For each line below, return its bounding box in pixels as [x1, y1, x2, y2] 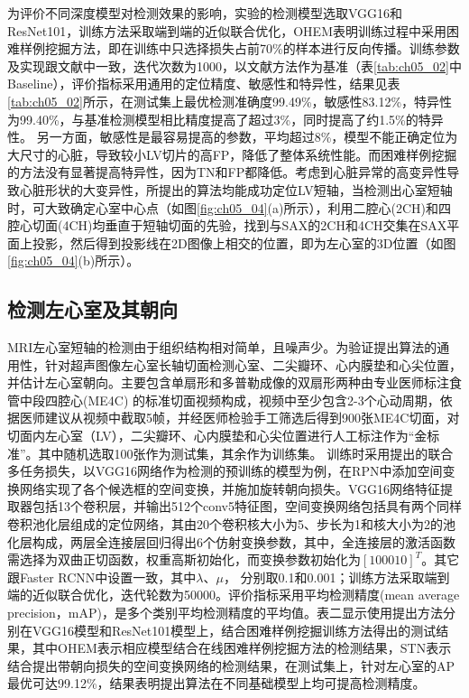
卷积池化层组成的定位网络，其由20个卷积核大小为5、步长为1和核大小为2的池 [7, 515, 455, 534]
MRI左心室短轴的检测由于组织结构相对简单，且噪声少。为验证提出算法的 [7, 338, 437, 357]
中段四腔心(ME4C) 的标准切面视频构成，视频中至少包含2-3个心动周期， [19, 390, 440, 409]
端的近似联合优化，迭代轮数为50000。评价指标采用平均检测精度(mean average [7, 585, 460, 604]
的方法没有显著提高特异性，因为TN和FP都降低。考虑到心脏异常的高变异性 [7, 163, 447, 181]
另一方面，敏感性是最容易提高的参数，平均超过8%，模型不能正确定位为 [36, 127, 458, 146]
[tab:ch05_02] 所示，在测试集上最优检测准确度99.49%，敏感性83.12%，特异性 [7, 91, 453, 110]
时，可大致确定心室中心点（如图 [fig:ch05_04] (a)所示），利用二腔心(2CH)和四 [7, 198, 451, 217]
